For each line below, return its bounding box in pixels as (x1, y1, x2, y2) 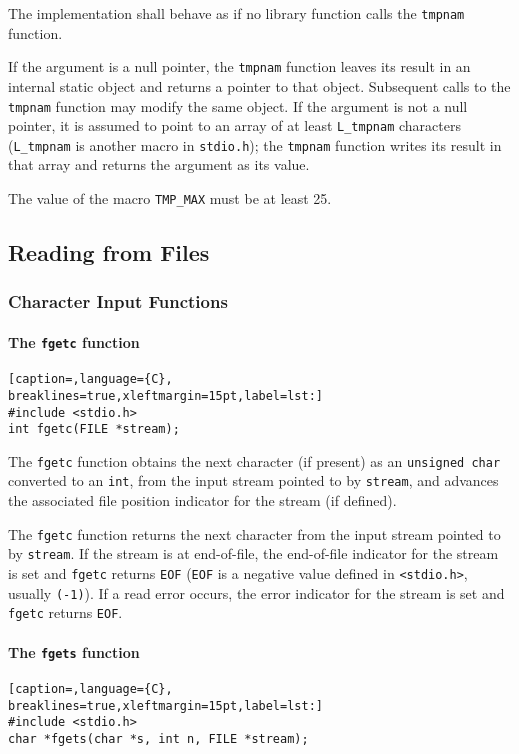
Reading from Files (8, 237, 210, 268)
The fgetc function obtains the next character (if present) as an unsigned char (8, 450, 501, 471)
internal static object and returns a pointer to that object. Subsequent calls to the (8, 75, 511, 96)
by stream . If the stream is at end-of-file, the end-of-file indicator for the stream (8, 543, 499, 564)
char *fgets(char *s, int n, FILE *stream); (8, 731, 309, 746)
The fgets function (8, 641, 140, 662)
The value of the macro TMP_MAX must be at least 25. (8, 188, 332, 209)
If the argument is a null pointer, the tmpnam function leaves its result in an (8, 56, 471, 77)
